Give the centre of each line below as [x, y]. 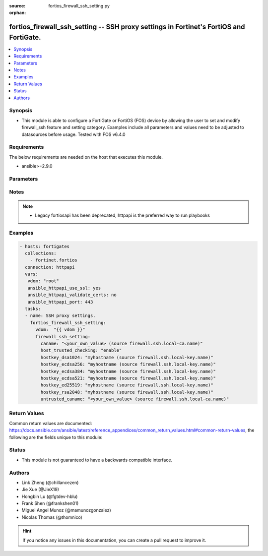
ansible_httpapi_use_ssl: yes [64, 288]
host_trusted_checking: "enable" [81, 350]
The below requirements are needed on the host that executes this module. [86, 157]
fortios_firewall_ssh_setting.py [79, 6]
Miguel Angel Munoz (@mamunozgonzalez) [66, 510]
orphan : [18, 13]
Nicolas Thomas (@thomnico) [52, 517]
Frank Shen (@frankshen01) [50, 503]
